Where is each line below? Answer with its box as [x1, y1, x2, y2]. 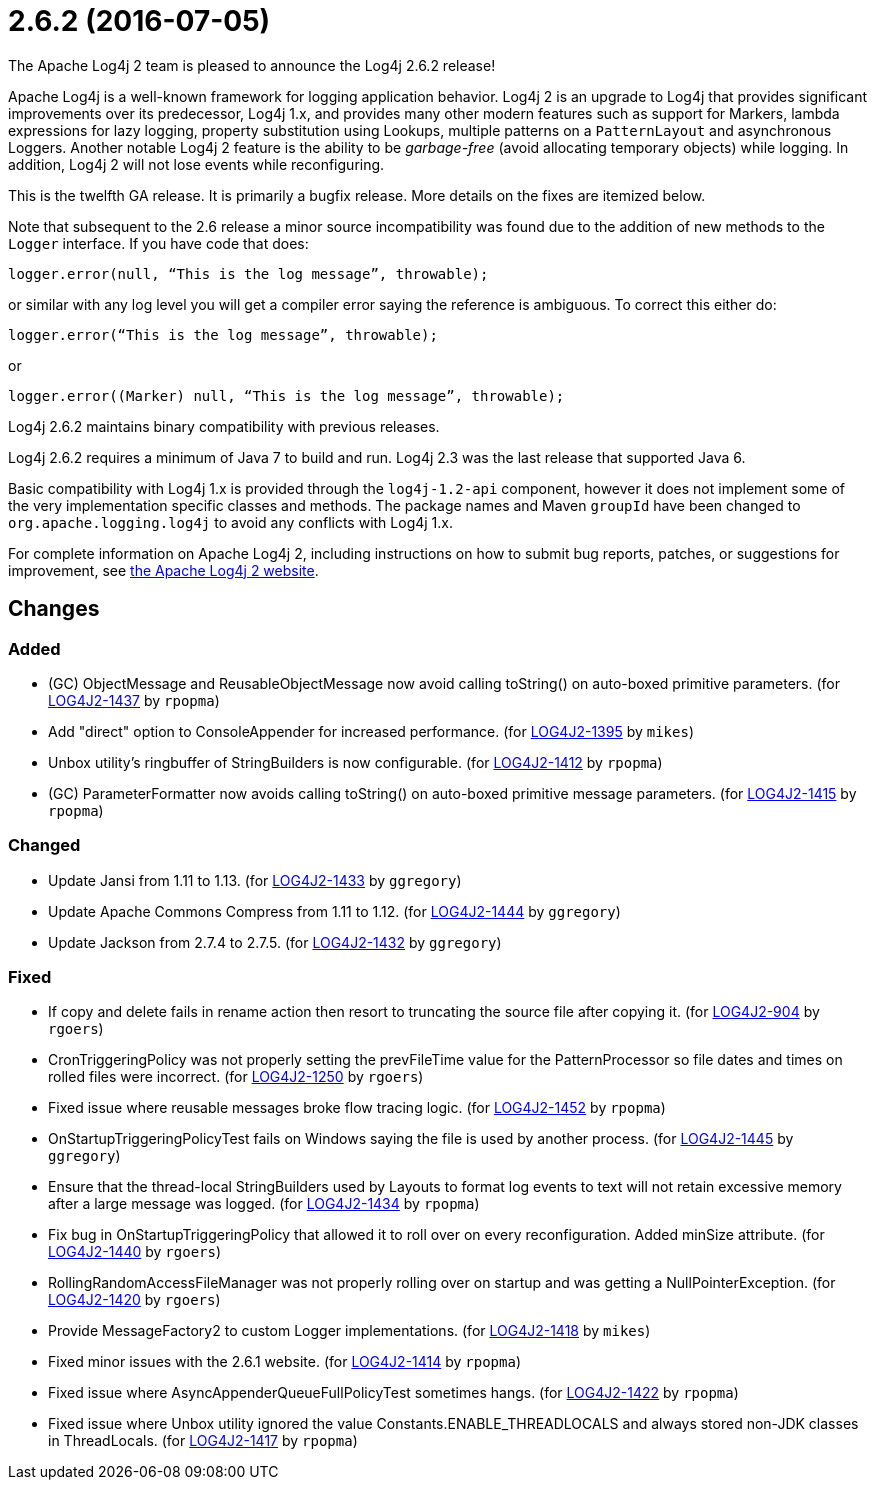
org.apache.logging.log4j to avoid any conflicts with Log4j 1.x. [8, 513, 453, 531]
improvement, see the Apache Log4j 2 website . [8, 561, 319, 579]
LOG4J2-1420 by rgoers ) [48, 1291, 221, 1309]
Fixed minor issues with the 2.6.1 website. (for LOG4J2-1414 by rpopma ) [48, 1353, 522, 1371]
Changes [8, 596, 100, 622]
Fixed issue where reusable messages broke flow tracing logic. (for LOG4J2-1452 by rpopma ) [48, 1099, 666, 1117]
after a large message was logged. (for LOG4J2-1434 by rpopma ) [48, 1195, 480, 1213]
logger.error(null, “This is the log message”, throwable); [8, 265, 489, 282]
